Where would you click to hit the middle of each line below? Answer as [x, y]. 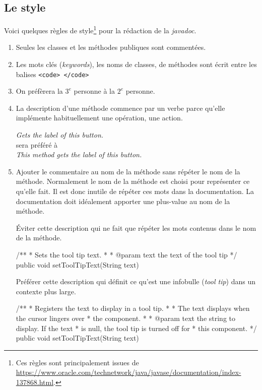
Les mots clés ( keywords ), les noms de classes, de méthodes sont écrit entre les [136, 64]
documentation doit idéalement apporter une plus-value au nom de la [123, 201]
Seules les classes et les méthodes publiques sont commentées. [111, 47]
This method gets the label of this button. [79, 154]
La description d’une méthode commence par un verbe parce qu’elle [120, 108]
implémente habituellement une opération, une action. [99, 118]
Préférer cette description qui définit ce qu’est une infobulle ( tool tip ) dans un [136, 281]
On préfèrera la [39, 91]
